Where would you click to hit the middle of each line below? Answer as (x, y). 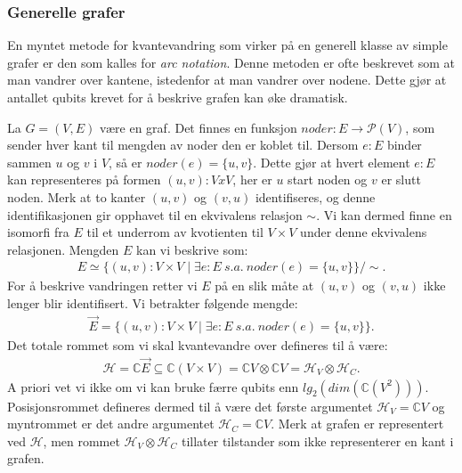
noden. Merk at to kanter (77, 196)
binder (404, 145)
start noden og (328, 179)
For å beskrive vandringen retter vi (102, 285)
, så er (126, 162)
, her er (252, 179)
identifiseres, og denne (315, 196)
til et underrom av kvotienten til (175, 232)
